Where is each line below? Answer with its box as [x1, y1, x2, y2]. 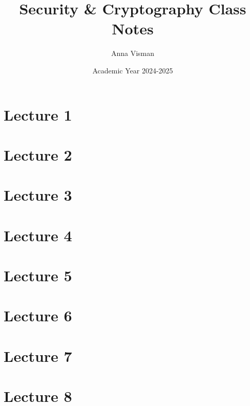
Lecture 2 [4, 144, 72, 165]
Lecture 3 [4, 184, 72, 205]
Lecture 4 [4, 224, 72, 245]
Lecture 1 [4, 104, 72, 125]
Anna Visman [111, 48, 155, 59]
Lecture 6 [4, 305, 72, 326]
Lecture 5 [4, 265, 72, 285]
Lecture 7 [4, 345, 72, 366]
